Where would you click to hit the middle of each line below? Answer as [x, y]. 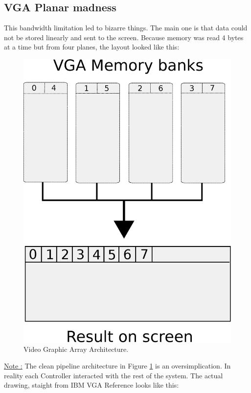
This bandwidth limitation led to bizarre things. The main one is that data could [126, 28]
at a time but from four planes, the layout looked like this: [92, 47]
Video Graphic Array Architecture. [76, 349]
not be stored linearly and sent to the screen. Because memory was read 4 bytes [124, 37]
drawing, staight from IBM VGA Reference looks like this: [91, 385]
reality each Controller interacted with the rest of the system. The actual [114, 375]
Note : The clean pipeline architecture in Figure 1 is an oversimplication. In [117, 366]
